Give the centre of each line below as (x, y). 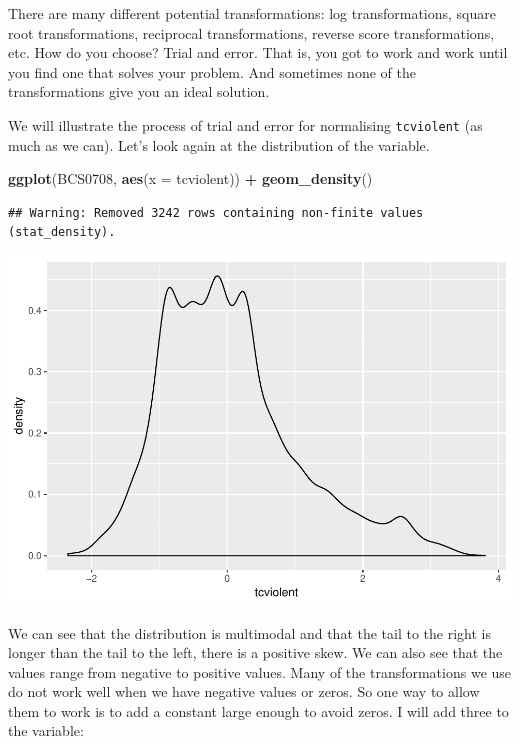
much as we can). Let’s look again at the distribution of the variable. (219, 144)
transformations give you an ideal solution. (139, 91)
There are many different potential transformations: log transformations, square (252, 13)
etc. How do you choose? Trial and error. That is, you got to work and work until (258, 52)
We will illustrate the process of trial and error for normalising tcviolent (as (245, 124)
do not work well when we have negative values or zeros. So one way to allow (244, 691)
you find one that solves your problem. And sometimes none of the (212, 71)
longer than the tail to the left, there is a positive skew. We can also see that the (255, 652)
